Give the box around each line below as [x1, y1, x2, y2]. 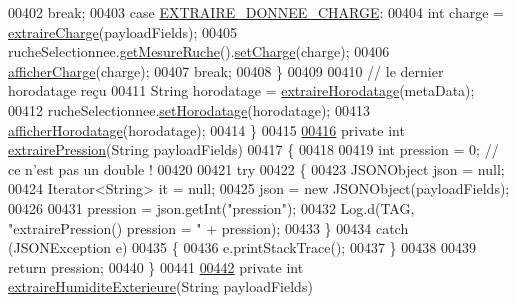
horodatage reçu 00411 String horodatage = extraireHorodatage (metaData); [8, 80, 475, 101]
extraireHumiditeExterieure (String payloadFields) [8, 276, 313, 297]
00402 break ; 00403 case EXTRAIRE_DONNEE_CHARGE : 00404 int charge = [8, 2, 504, 22]
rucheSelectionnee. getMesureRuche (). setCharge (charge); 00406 [8, 41, 390, 62]
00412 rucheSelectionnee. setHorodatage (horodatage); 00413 [8, 99, 370, 120]
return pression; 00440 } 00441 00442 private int [8, 256, 304, 277]
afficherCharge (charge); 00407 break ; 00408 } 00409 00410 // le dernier [8, 60, 444, 81]
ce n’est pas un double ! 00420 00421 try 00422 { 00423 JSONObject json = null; [8, 158, 505, 179]
